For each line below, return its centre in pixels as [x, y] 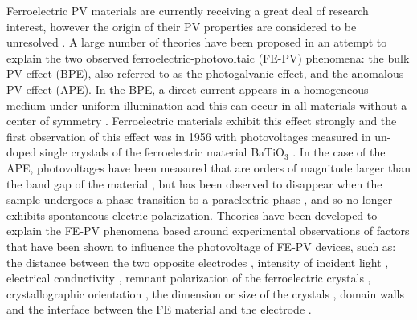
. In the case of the [339, 152]
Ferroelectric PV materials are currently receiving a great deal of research [188, 10]
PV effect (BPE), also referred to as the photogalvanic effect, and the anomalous [205, 73]
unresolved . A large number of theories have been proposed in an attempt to [197, 42]
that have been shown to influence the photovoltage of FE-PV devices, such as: [201, 246]
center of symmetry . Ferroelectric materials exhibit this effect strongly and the [202, 121]
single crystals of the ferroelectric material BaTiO [162, 152]
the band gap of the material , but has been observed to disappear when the [194, 183]
